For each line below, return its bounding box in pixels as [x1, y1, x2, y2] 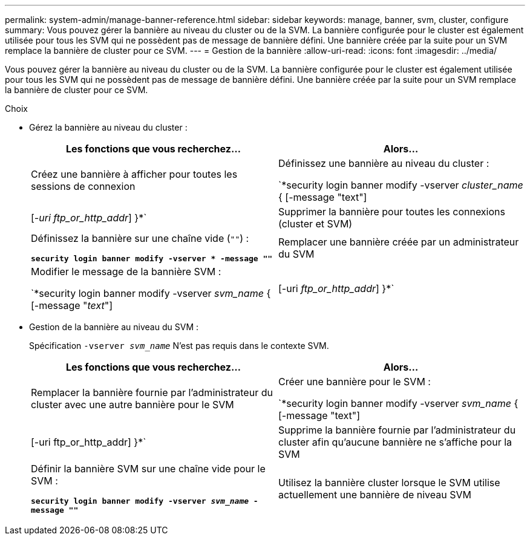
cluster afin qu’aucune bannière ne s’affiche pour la [278, 436, 512, 448]
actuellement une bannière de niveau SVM [278, 489, 471, 501]
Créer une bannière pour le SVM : [278, 376, 431, 388]
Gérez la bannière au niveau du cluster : [29, 122, 188, 132]
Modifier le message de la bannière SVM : [31, 265, 221, 278]
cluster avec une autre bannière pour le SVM [31, 398, 234, 411]
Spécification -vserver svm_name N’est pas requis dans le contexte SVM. [29, 340, 329, 351]
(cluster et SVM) [278, 218, 353, 230]
